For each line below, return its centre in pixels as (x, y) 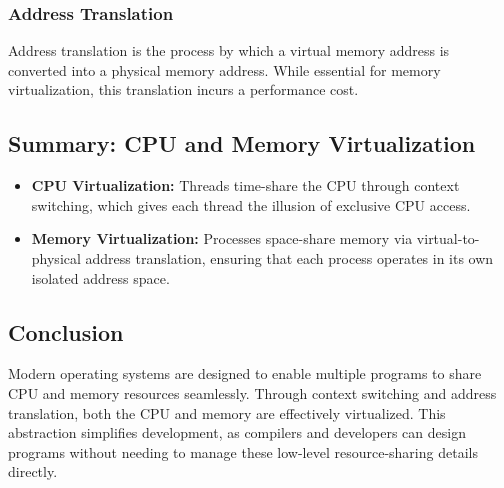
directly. (33, 471)
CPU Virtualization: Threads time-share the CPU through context (245, 185)
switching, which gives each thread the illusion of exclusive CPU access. (251, 204)
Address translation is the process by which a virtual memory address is (229, 50)
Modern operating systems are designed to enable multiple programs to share (245, 373)
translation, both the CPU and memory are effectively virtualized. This (227, 412)
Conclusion (66, 331)
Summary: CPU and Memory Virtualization (242, 143)
